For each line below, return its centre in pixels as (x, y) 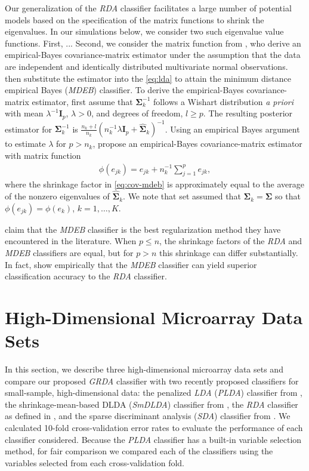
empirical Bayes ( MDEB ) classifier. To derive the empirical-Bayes (124, 90)
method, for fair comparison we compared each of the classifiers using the (139, 451)
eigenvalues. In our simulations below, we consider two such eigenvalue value (144, 31)
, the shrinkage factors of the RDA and (231, 241)
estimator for (29, 129)
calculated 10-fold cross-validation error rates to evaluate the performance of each (154, 427)
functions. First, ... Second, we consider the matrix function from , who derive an (153, 43)
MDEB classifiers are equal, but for (69, 252)
